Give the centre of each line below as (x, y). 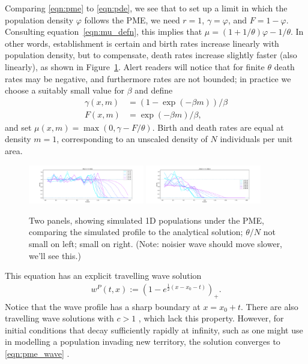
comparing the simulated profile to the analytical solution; (136, 232)
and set (18, 127)
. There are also (270, 306)
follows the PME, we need (132, 19)
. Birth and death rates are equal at (218, 127)
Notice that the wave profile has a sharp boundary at (103, 306)
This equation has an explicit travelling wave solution (103, 276)
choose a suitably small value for (65, 90)
